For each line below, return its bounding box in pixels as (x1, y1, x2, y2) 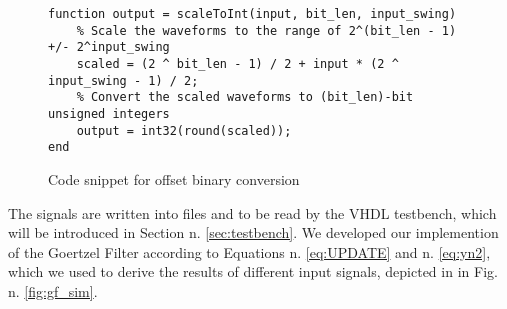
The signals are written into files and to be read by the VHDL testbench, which (8, 202, 497, 223)
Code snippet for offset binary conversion (48, 168, 300, 189)
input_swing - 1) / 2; (48, 73, 199, 88)
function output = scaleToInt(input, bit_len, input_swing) (48, 7, 457, 21)
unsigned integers (48, 106, 170, 121)
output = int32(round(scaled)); (76, 123, 292, 138)
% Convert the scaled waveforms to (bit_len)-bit (76, 90, 414, 105)
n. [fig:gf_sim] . (8, 280, 98, 301)
